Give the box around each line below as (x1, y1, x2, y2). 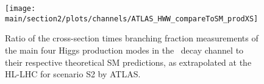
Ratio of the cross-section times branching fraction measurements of (5, 32, 259, 44)
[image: (5, 4, 36, 13)
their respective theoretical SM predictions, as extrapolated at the (5, 55, 252, 68)
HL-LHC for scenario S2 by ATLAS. (5, 68, 141, 80)
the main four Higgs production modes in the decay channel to (5, 43, 244, 56)
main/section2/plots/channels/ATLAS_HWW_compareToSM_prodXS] (5, 14, 259, 23)
